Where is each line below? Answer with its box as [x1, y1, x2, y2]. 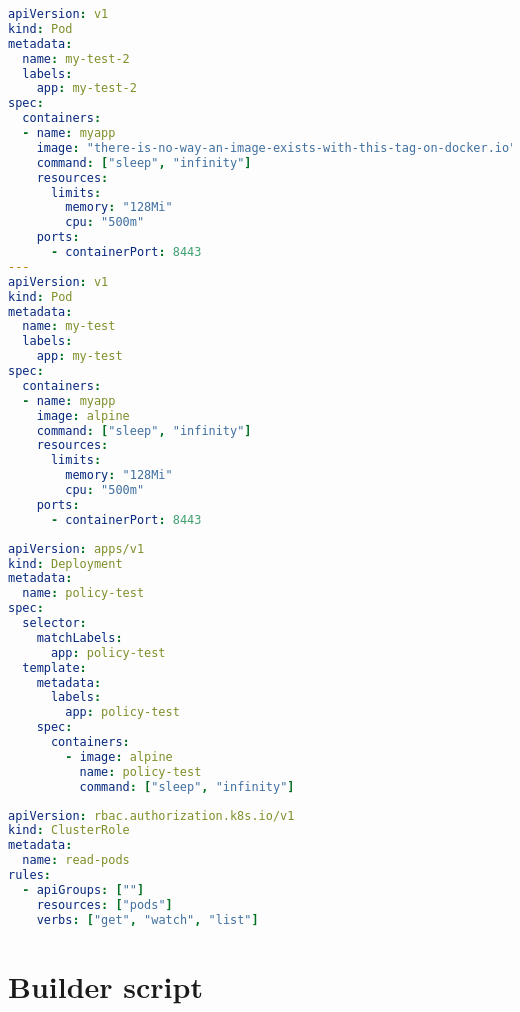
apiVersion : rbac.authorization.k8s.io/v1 [8, 808, 295, 823]
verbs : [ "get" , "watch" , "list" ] [36, 912, 259, 927]
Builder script [8, 965, 203, 1006]
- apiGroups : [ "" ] [22, 882, 145, 897]
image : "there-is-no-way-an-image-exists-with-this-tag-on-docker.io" [36, 140, 517, 155]
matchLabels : [36, 630, 123, 645]
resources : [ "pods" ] [36, 897, 173, 912]
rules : [8, 868, 51, 882]
